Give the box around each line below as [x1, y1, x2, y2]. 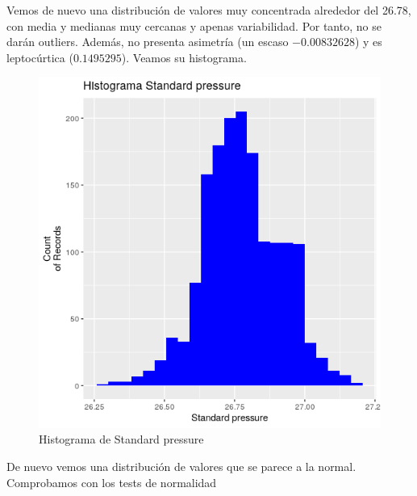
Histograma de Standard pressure [39, 431, 204, 448]
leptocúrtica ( [6, 48, 73, 65]
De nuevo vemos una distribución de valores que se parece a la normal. [6, 457, 357, 474]
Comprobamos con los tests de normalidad [6, 473, 217, 490]
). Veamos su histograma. [121, 48, 247, 65]
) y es [354, 33, 382, 50]
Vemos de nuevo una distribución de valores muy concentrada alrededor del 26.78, [6, 2, 411, 18]
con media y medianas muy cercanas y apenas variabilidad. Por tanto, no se [6, 17, 382, 34]
